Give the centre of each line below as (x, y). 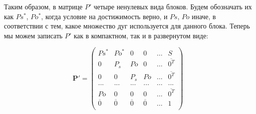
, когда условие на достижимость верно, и (104, 16)
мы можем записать (33, 35)
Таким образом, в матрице (43, 6)
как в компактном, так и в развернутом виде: (141, 35)
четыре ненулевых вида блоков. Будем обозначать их (173, 6)
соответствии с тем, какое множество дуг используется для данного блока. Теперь (127, 26)
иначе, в (204, 16)
